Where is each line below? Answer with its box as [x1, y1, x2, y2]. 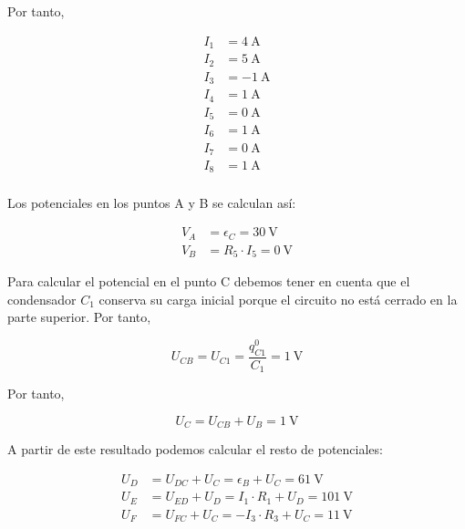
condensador [7, 289, 77, 308]
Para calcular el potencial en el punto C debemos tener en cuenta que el [7, 272, 410, 291]
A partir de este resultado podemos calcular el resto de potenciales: [7, 440, 383, 459]
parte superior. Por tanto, [7, 307, 151, 327]
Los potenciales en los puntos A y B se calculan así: [7, 192, 296, 212]
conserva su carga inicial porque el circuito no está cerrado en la [98, 289, 458, 308]
